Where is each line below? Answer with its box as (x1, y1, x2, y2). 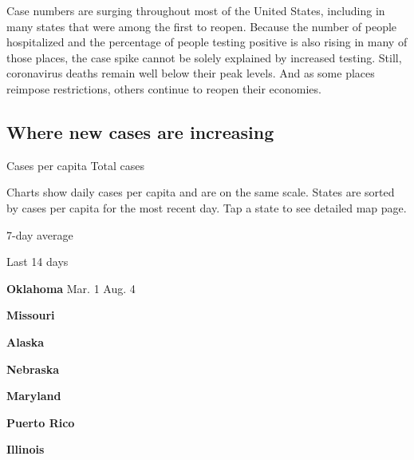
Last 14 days (6, 253, 69, 270)
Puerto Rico (6, 414, 75, 430)
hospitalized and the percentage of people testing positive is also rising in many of (6, 34, 408, 50)
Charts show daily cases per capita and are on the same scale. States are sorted (6, 184, 395, 200)
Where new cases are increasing (6, 119, 274, 144)
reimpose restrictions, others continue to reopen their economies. (6, 80, 321, 97)
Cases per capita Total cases (6, 157, 144, 173)
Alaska (6, 333, 45, 350)
